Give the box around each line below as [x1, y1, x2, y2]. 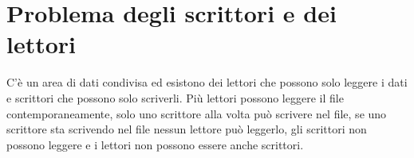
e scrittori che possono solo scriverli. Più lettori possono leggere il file [6, 89, 344, 106]
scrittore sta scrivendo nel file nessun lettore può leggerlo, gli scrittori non [6, 121, 367, 137]
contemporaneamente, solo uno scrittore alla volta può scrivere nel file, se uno [6, 105, 387, 121]
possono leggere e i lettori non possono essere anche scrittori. [6, 136, 304, 152]
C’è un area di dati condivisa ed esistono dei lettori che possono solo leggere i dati [6, 74, 408, 91]
